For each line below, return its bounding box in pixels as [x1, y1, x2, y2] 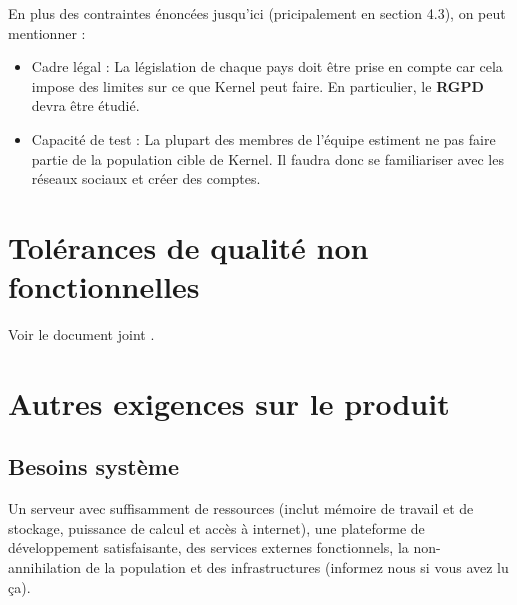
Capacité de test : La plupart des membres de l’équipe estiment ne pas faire [31, 128, 496, 149]
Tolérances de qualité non [8, 226, 369, 267]
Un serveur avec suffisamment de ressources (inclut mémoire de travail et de [8, 498, 474, 519]
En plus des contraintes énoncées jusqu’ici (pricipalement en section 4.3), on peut [8, 3, 506, 23]
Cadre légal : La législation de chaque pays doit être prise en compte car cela [31, 56, 503, 77]
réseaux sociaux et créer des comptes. [31, 168, 261, 189]
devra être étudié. [31, 95, 140, 116]
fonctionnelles [8, 266, 200, 307]
